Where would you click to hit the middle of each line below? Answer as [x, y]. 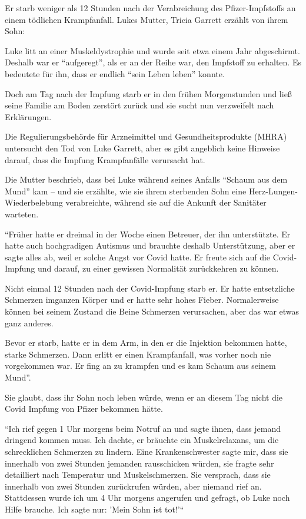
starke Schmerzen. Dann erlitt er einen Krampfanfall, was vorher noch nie [138, 354]
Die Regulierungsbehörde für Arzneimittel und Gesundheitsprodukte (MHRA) [146, 136]
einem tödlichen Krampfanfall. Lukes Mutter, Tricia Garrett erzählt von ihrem [147, 19]
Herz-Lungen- [273, 191]
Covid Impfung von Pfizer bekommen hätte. [84, 409]
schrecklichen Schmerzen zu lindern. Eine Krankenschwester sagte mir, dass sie [147, 451]
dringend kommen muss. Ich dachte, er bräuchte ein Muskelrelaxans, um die [142, 440]
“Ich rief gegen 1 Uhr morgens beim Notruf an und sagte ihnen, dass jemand [143, 428]
